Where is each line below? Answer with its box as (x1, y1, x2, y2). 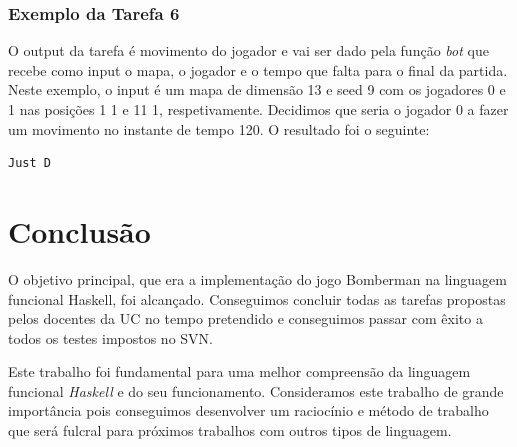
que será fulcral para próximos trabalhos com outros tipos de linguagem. (8, 420, 452, 441)
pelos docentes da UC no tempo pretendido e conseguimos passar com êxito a (8, 308, 483, 329)
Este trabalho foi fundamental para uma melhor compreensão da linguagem (8, 361, 471, 382)
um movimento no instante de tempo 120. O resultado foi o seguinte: (8, 118, 430, 139)
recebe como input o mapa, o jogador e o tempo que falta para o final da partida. (8, 59, 508, 80)
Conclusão (8, 210, 151, 251)
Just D (8, 156, 51, 171)
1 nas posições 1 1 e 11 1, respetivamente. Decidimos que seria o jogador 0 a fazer (8, 99, 509, 119)
